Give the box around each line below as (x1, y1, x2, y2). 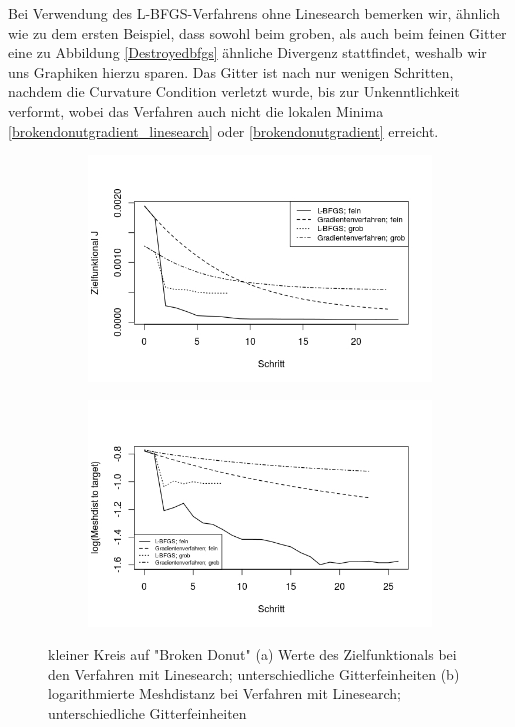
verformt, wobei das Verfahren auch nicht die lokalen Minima (8, 100, 384, 121)
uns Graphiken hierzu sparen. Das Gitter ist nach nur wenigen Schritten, (8, 61, 454, 82)
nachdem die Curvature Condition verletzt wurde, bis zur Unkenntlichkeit (8, 81, 460, 102)
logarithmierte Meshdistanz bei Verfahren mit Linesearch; (48, 683, 401, 704)
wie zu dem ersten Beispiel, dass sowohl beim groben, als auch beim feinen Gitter (8, 22, 507, 43)
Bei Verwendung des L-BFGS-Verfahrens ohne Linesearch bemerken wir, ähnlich (8, 3, 500, 23)
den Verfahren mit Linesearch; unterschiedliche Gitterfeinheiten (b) (48, 663, 460, 684)
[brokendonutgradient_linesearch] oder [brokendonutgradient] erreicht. (8, 120, 439, 141)
